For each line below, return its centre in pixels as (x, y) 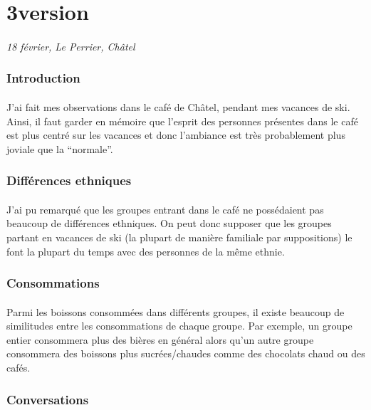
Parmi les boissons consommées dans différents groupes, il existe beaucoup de (176, 311)
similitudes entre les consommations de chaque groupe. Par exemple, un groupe (179, 326)
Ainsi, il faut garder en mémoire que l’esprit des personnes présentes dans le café (182, 121)
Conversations (48, 399)
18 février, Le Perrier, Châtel (71, 46)
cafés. (19, 367)
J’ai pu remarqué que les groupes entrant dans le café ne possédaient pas (165, 209)
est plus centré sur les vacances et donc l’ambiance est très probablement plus (176, 135)
